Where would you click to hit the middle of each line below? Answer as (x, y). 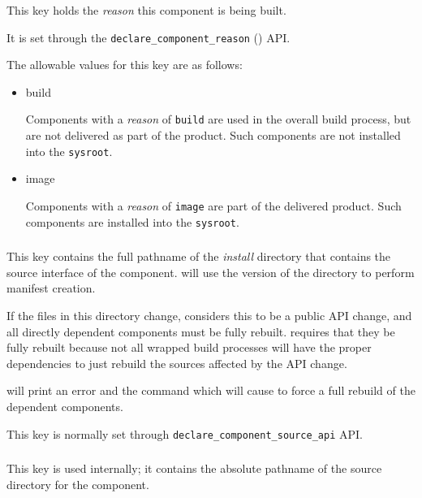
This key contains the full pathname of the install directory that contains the (199, 256)
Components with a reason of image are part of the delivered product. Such (213, 205)
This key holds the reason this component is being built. (146, 10)
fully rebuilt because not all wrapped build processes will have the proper (189, 347)
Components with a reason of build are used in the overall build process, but (218, 119)
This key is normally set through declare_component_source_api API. (185, 433)
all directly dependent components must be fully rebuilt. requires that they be (201, 331)
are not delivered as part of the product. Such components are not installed (213, 135)
